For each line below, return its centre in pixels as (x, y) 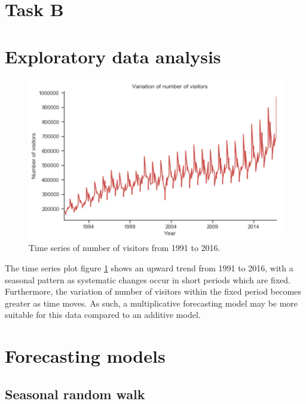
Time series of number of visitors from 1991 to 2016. (125, 248)
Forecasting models (85, 356)
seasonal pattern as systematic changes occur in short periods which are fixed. (148, 279)
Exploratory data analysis (113, 56)
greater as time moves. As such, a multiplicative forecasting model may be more (152, 303)
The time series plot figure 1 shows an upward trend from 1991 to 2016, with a (149, 268)
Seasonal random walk (75, 394)
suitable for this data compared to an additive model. (103, 315)
